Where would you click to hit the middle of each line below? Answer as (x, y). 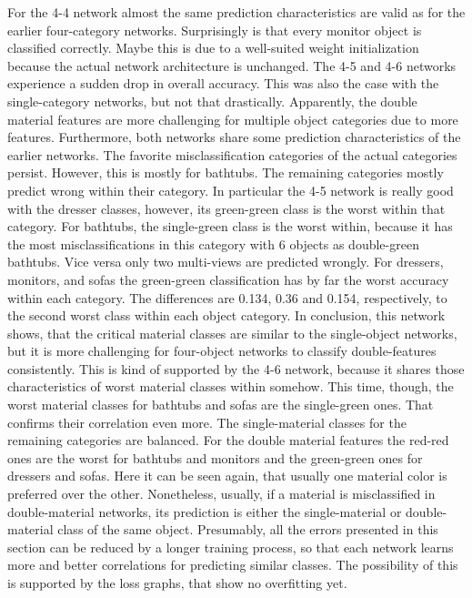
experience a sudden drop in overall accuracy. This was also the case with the (223, 83)
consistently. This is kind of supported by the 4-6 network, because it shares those (236, 368)
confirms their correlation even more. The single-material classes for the (207, 422)
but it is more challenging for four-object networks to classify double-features (222, 351)
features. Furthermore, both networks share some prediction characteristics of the (234, 137)
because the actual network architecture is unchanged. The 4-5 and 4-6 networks (232, 65)
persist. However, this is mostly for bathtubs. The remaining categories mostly (226, 172)
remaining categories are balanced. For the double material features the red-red (228, 440)
